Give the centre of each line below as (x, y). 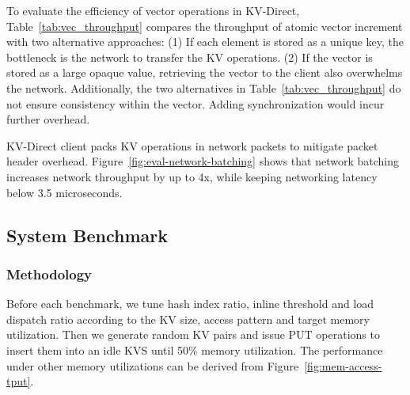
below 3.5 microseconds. (65, 192)
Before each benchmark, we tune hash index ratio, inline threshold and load (190, 304)
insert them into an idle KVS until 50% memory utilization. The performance (195, 349)
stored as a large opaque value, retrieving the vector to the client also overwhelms (205, 72)
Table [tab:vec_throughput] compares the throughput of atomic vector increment (205, 26)
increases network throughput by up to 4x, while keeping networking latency (192, 176)
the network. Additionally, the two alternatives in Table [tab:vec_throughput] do (204, 87)
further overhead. (48, 119)
